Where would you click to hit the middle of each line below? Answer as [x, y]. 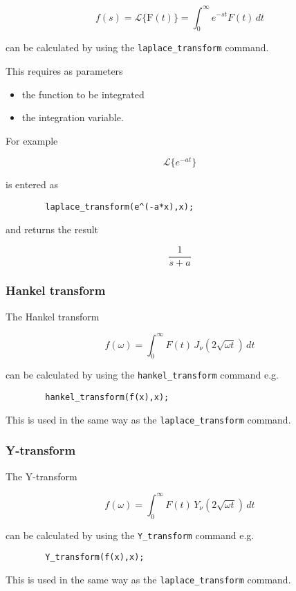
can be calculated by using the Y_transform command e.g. [130, 535]
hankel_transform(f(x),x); [107, 398]
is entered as [32, 184]
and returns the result [52, 229]
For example [32, 140]
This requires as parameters [64, 70]
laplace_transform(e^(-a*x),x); [120, 207]
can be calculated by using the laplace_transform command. [137, 47]
